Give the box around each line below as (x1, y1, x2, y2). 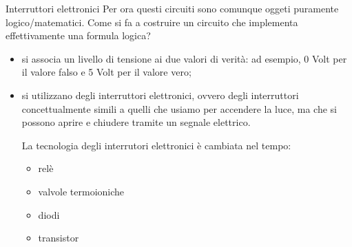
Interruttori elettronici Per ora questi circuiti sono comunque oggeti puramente (6, 1, 339, 15)
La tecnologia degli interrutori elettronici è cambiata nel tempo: (21, 138, 291, 152)
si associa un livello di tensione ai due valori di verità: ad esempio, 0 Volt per (21, 51, 347, 65)
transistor (38, 230, 79, 245)
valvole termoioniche (38, 184, 125, 198)
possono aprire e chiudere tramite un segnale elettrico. (21, 115, 251, 129)
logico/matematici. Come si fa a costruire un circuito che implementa (6, 14, 298, 29)
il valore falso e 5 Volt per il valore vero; (21, 65, 191, 79)
